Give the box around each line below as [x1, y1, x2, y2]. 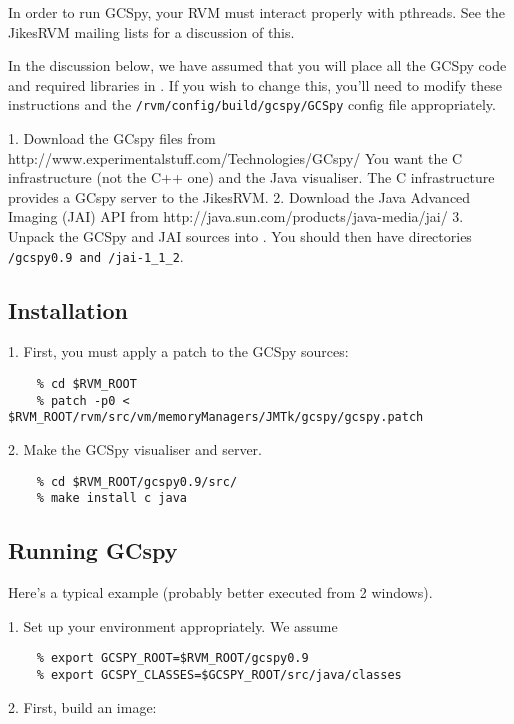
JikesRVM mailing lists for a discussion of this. [8, 21, 295, 42]
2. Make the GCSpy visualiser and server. [8, 439, 263, 460]
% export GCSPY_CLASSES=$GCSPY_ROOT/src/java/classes [36, 667, 402, 682]
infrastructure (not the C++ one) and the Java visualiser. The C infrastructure [8, 167, 495, 188]
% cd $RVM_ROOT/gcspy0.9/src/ [36, 474, 238, 489]
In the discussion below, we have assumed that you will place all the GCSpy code [8, 55, 507, 76]
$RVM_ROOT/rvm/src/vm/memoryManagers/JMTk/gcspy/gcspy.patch [8, 410, 424, 425]
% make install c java [36, 491, 187, 506]
